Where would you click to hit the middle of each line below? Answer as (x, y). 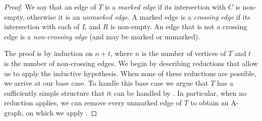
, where (122, 53)
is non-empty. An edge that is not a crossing (179, 26)
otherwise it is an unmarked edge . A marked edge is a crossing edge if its (139, 16)
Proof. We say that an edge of (50, 7)
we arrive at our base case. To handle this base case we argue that (106, 83)
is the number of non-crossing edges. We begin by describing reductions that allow (131, 63)
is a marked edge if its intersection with (166, 7)
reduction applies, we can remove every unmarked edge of (93, 103)
